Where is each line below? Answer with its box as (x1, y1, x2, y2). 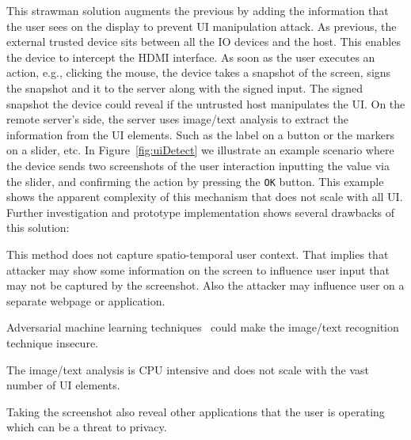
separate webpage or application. (6, 292, 166, 309)
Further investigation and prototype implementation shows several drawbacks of (6, 203, 395, 220)
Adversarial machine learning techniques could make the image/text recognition (6, 319, 399, 336)
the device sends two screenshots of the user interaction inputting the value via (6, 157, 390, 173)
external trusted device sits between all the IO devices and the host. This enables (6, 33, 401, 50)
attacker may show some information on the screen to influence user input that (6, 261, 390, 278)
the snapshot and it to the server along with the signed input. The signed (6, 79, 363, 96)
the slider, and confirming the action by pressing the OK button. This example (6, 173, 384, 189)
